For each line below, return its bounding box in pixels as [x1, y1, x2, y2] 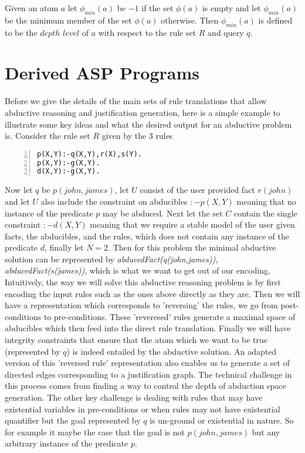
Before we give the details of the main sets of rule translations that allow [5, 95, 267, 107]
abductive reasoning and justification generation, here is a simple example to [5, 106, 280, 118]
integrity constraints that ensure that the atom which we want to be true [5, 334, 267, 346]
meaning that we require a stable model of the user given [90, 218, 295, 231]
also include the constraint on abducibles [40, 195, 188, 207]
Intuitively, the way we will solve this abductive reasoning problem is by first [5, 276, 281, 288]
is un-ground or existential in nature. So [150, 414, 294, 427]
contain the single [233, 206, 297, 219]
